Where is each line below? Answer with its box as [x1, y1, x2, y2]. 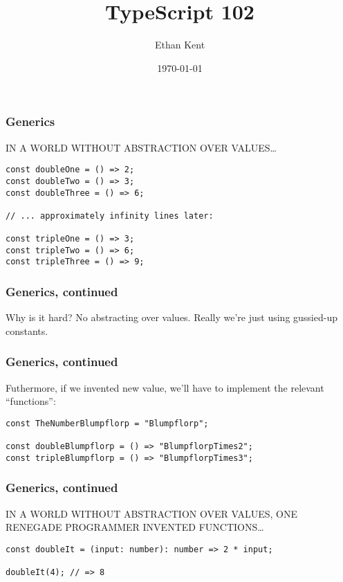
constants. [6, 323, 48, 338]
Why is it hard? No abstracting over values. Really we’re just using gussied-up [6, 310, 337, 325]
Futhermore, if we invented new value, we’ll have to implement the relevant [6, 380, 324, 394]
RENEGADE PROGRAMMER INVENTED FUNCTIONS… [6, 520, 264, 534]
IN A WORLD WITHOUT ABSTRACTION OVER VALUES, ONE [6, 506, 297, 520]
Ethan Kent [154, 37, 205, 52]
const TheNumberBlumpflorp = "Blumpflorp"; [6, 418, 209, 428]
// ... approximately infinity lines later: [6, 210, 214, 221]
